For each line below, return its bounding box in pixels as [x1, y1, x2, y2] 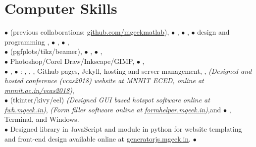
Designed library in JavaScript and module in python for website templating [10, 124, 242, 134]
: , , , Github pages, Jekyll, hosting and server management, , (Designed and [20, 65, 252, 76]
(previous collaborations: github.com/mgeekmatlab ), [10, 27, 169, 37]
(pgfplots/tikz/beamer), [10, 46, 82, 56]
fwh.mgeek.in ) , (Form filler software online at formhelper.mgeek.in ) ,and [4, 104, 221, 114]
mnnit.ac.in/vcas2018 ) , [4, 85, 74, 95]
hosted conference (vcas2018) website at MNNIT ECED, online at [4, 75, 204, 86]
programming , [4, 36, 50, 47]
